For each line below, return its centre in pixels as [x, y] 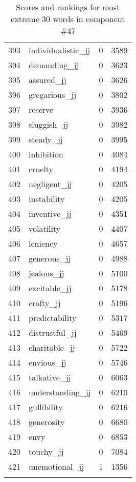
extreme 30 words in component [68, 19]
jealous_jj [47, 273]
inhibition [46, 154]
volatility [45, 228]
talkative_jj [50, 377]
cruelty [41, 169]
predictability [53, 318]
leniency [43, 243]
